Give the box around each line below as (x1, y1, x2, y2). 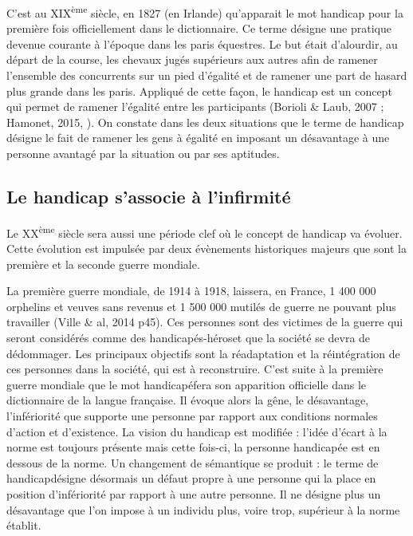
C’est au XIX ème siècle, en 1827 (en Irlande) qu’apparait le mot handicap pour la (6, 2, 403, 21)
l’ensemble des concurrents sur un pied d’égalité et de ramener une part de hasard (6, 67, 407, 84)
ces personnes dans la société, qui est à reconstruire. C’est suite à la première (6, 361, 383, 377)
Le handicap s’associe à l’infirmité (6, 183, 291, 208)
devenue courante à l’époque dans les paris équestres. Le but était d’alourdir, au (6, 35, 398, 52)
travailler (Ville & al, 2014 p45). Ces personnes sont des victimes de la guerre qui (6, 313, 403, 330)
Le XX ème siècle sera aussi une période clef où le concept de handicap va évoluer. (6, 222, 403, 241)
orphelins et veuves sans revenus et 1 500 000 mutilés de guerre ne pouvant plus (6, 298, 396, 314)
